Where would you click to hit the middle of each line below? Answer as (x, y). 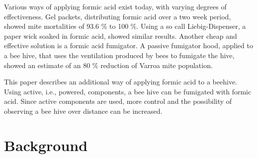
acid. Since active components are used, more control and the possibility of (118, 101)
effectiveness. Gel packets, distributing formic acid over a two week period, (118, 16)
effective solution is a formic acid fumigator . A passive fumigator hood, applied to (128, 45)
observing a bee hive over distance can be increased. (83, 111)
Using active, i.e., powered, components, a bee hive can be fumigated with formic (128, 91)
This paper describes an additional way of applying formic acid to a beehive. (121, 82)
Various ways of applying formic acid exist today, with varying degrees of (115, 6)
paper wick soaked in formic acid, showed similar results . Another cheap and (121, 36)
